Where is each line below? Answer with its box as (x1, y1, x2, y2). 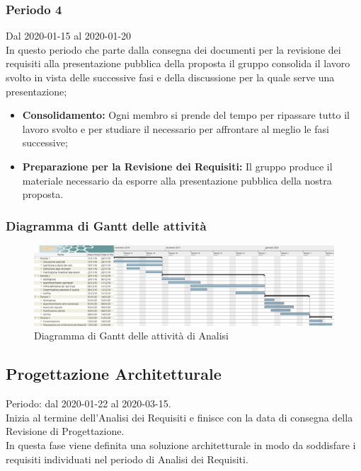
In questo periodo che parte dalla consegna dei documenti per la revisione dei (6, 42, 341, 57)
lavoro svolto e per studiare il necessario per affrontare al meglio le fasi (22, 121, 329, 136)
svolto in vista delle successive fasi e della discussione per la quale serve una (6, 70, 335, 84)
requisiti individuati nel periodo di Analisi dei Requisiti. (6, 451, 248, 466)
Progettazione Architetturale (6, 363, 222, 385)
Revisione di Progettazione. (6, 424, 125, 438)
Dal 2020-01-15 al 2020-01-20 (6, 28, 132, 43)
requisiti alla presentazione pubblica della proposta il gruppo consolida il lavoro (6, 56, 350, 71)
